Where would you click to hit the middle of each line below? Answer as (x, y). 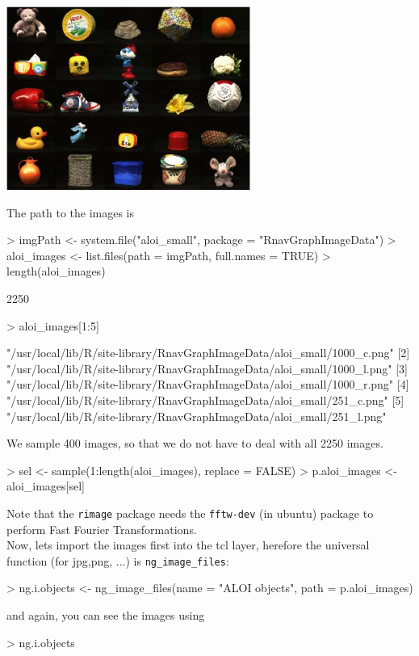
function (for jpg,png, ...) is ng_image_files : (118, 560)
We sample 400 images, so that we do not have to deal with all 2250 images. (195, 443)
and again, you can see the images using (106, 615)
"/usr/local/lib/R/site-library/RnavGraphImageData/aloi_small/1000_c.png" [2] (208, 353)
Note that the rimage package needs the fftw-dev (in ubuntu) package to (190, 513)
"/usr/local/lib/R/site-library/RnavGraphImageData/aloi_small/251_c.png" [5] (205, 400)
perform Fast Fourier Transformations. (102, 529)
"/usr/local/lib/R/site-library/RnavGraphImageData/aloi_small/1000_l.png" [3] (207, 368)
